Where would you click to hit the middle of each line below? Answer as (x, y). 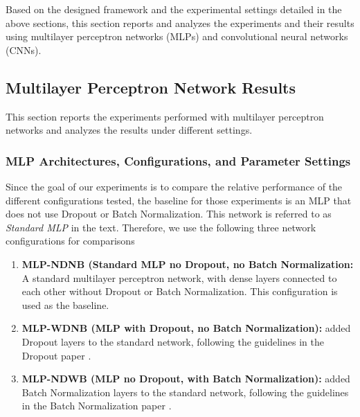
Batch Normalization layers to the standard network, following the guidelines (185, 392)
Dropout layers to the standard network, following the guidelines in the (173, 341)
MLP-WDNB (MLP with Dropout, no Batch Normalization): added (186, 328)
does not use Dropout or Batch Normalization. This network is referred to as (169, 214)
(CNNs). (24, 50)
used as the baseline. (65, 304)
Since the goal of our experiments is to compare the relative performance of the (174, 186)
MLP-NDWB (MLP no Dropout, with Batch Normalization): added (186, 379)
